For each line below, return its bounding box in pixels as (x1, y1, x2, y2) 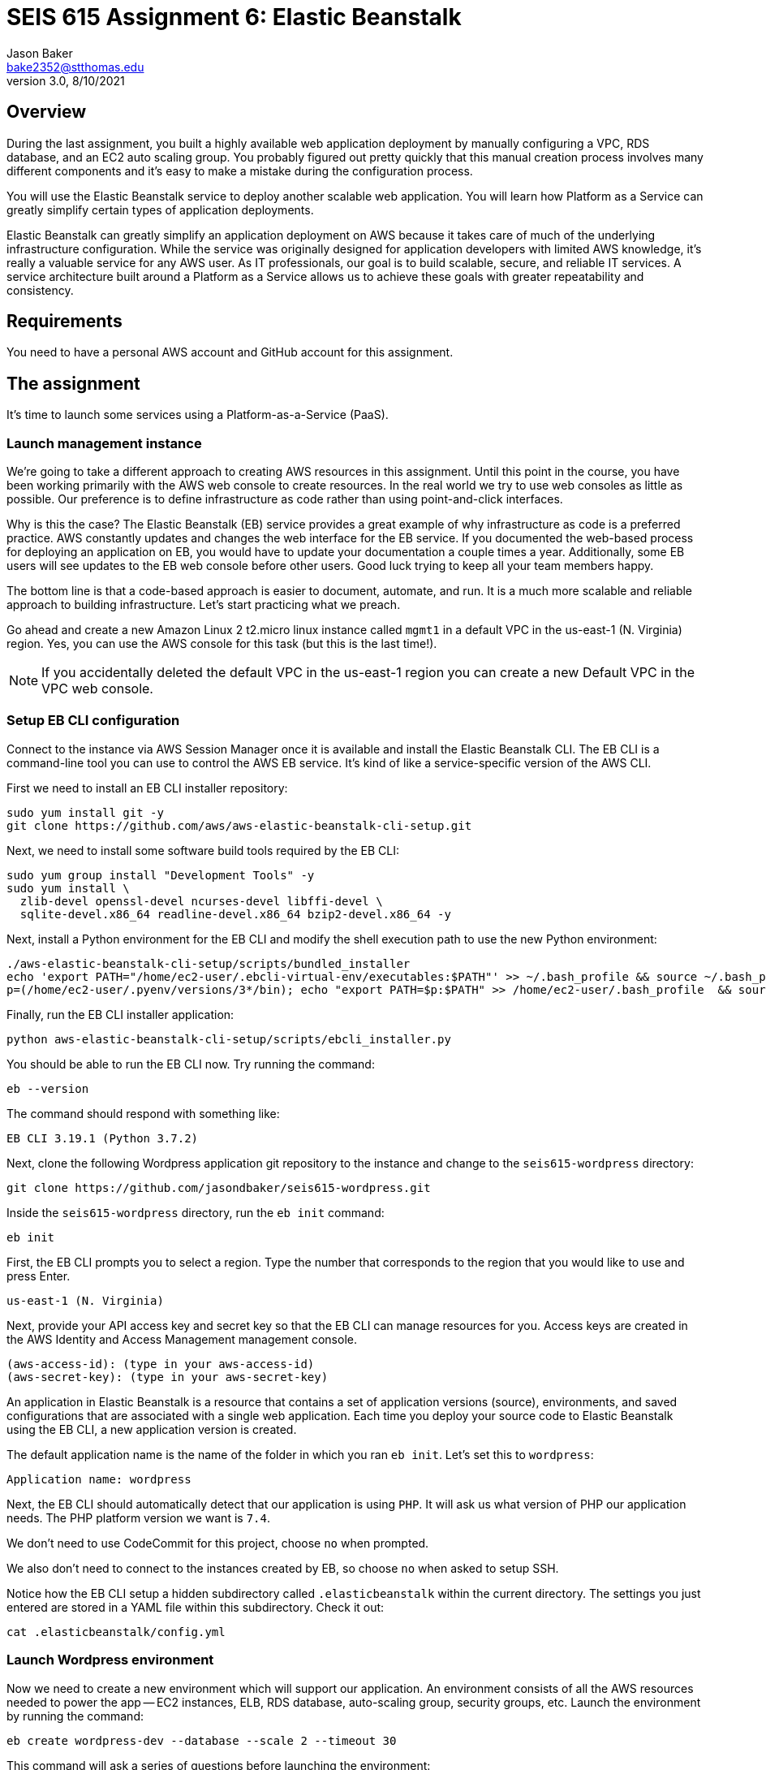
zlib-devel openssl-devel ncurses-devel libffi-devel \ (19, 894, 383, 908)
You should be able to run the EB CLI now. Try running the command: (6, 1056, 375, 1071)
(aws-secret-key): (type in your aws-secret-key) (6, 1370, 329, 1384)
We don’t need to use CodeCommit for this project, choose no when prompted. (6, 1535, 429, 1550)
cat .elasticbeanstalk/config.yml (6, 1625, 226, 1638)
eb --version (6, 1081, 89, 1095)
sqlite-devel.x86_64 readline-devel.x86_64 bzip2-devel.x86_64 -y (19, 907, 451, 921)
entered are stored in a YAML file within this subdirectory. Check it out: (6, 1599, 385, 1614)
